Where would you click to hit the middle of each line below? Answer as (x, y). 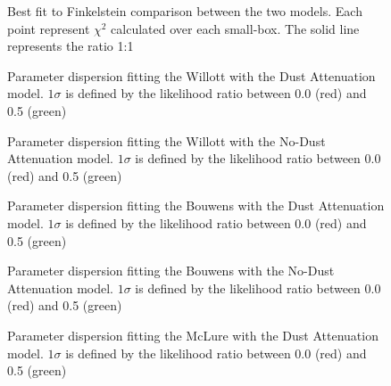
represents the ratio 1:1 (71, 46)
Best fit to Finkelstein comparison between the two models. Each (185, 11)
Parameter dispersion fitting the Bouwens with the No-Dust (171, 271)
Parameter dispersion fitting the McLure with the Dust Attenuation (193, 335)
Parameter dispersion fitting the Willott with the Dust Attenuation (191, 75)
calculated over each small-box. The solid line (235, 28)
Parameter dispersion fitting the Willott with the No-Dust (166, 140)
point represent (49, 28)
